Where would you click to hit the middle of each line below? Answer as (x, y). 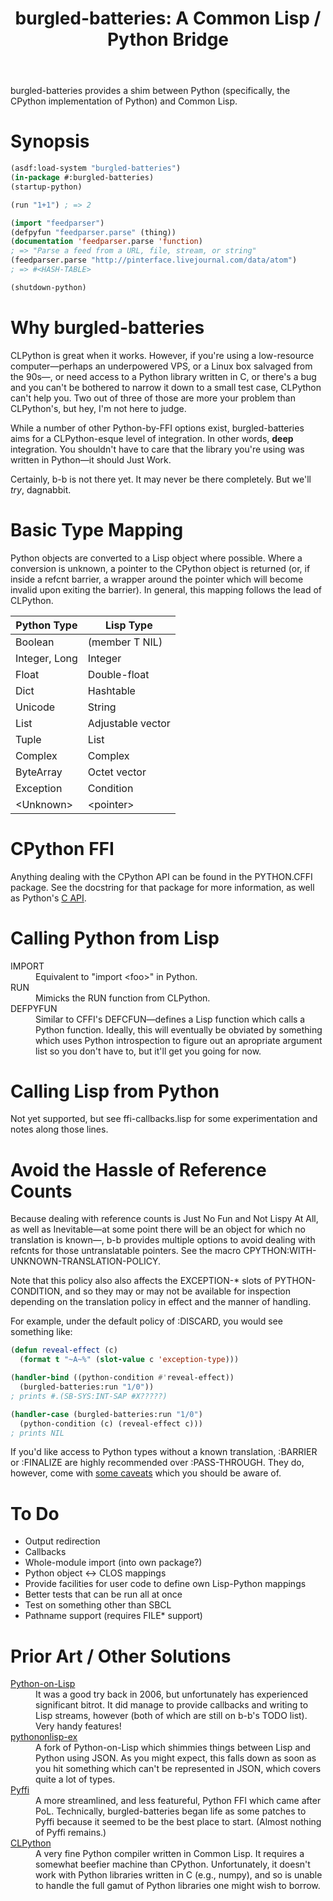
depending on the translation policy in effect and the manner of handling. (161, 1302)
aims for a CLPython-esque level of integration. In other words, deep (152, 438)
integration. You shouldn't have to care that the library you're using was (157, 449)
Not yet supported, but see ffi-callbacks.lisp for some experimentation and (164, 1119)
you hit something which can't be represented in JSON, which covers (178, 1769)
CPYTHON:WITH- (280, 1251)
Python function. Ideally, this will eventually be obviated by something (179, 1029)
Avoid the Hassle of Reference (138, 1169)
